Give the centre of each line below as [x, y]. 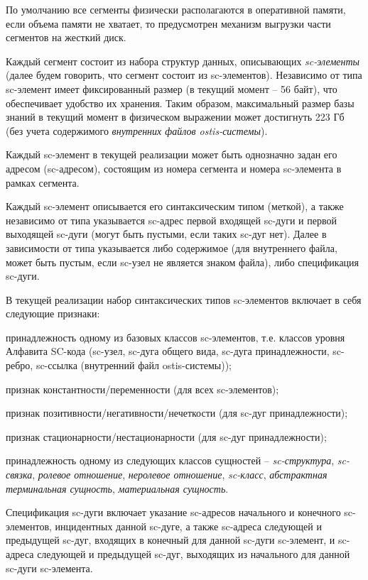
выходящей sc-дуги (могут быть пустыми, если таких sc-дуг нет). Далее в [166, 234]
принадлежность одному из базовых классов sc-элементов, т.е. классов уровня [175, 337]
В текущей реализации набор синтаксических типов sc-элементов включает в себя [184, 299]
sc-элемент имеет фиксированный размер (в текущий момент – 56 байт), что [172, 88]
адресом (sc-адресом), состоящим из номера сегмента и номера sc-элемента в [174, 168]
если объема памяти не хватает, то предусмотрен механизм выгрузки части [168, 23]
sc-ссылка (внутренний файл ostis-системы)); [134, 365]
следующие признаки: [53, 313]
